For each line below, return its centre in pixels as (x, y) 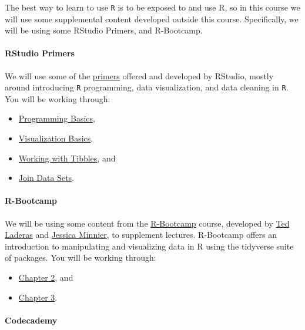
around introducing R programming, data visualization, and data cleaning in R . (147, 87)
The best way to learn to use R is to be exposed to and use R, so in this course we (152, 7)
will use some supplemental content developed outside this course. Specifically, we (152, 18)
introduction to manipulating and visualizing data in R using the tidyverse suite (149, 246)
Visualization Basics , (56, 138)
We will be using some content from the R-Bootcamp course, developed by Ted (147, 223)
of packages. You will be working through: (81, 257)
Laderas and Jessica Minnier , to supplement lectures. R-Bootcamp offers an (141, 235)
